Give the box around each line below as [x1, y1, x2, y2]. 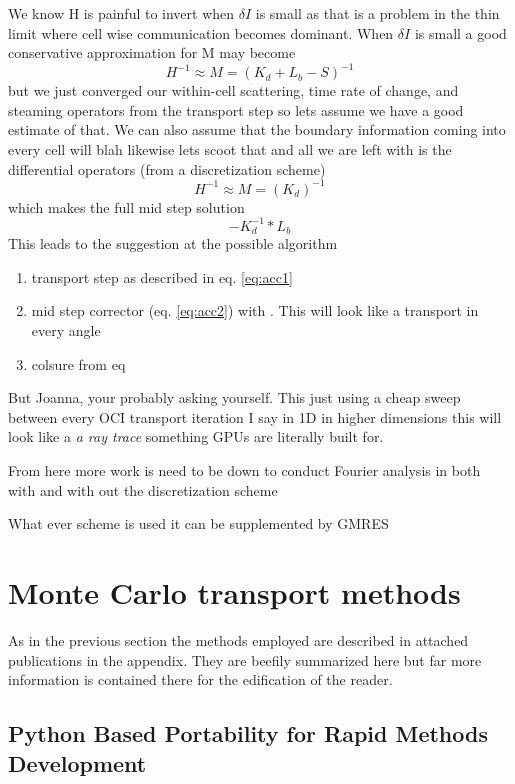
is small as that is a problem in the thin [255, 3, 500, 23]
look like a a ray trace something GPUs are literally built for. [8, 426, 384, 447]
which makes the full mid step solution [8, 196, 245, 217]
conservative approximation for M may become [8, 42, 296, 63]
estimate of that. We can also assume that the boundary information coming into [8, 119, 506, 140]
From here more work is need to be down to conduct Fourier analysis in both [8, 460, 481, 481]
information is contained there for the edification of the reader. [8, 669, 393, 690]
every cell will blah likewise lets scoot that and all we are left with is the [8, 139, 452, 160]
